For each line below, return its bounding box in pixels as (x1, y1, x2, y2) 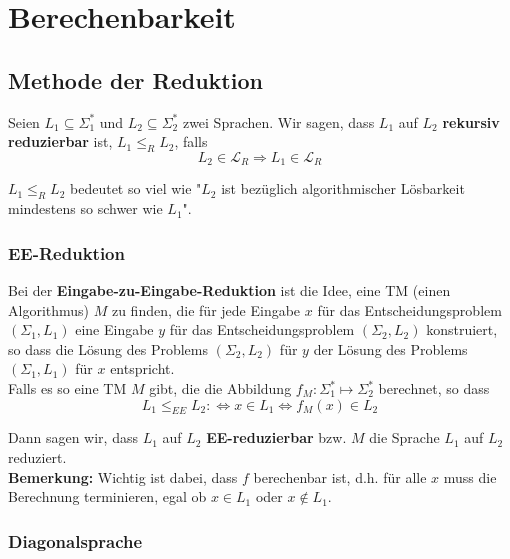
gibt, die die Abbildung (149, 378, 292, 398)
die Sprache (369, 427, 440, 448)
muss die (443, 466, 497, 487)
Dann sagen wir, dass (8, 427, 138, 448)
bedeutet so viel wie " (70, 178, 202, 199)
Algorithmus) (8, 299, 90, 320)
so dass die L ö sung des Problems (8, 338, 208, 359)
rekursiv (442, 111, 500, 132)
